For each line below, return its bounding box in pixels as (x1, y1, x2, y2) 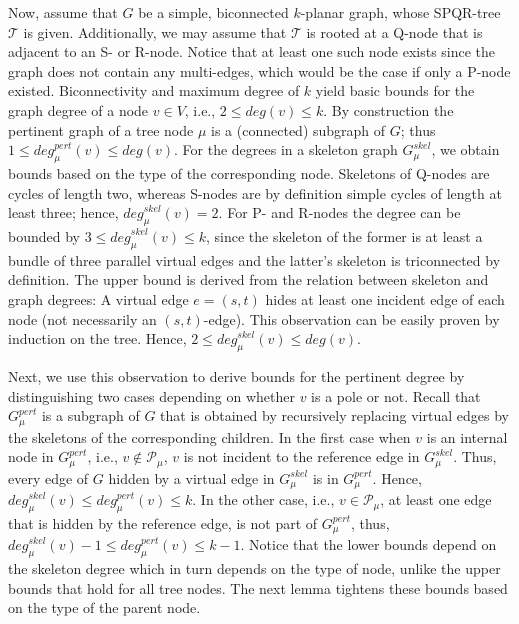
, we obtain (431, 139, 500, 160)
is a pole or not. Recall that (311, 385, 481, 406)
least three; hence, (8, 202, 119, 223)
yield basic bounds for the (315, 80, 475, 101)
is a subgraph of (41, 405, 140, 426)
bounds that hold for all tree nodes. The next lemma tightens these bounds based (8, 577, 508, 598)
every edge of (8, 467, 89, 488)
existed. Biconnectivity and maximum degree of (8, 80, 300, 101)
